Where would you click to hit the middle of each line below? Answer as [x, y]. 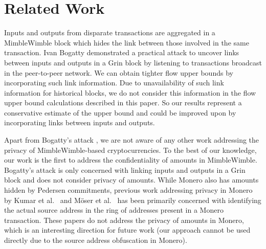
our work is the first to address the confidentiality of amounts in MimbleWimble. [131, 160]
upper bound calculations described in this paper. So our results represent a [123, 103]
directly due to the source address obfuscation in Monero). [96, 240]
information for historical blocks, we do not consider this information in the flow [130, 92]
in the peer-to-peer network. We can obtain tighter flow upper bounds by [119, 72]
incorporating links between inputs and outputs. [80, 122]
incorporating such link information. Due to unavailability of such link [114, 83]
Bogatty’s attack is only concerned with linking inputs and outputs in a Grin [125, 169]
